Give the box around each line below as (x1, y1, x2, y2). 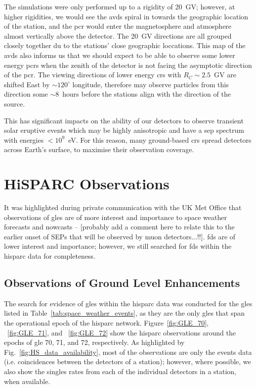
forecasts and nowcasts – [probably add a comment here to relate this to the (4, 222, 235, 232)
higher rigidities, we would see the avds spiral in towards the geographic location (4, 11, 249, 21)
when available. (4, 376, 50, 386)
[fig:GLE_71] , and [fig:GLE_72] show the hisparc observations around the (7, 327, 236, 337)
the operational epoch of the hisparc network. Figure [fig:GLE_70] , (4, 317, 209, 328)
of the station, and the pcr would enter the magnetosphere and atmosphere (4, 21, 232, 31)
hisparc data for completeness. (4, 251, 96, 261)
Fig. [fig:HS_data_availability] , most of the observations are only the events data (4, 346, 252, 357)
